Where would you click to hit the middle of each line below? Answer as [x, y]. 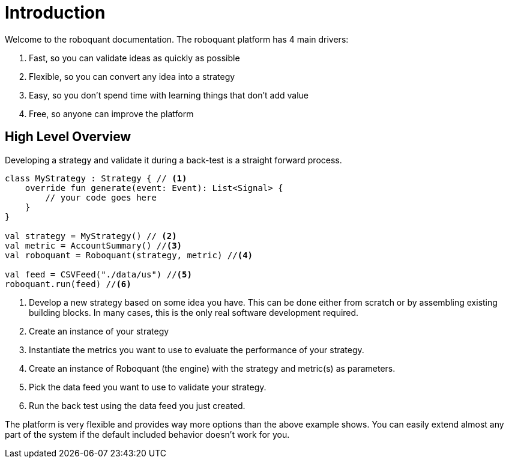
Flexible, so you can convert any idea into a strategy [132, 76]
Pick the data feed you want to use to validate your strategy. [148, 387]
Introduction [55, 13]
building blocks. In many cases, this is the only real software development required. [194, 312]
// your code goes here [101, 197]
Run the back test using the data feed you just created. [137, 405]
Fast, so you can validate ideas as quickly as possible [134, 58]
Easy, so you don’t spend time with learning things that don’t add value [169, 95]
